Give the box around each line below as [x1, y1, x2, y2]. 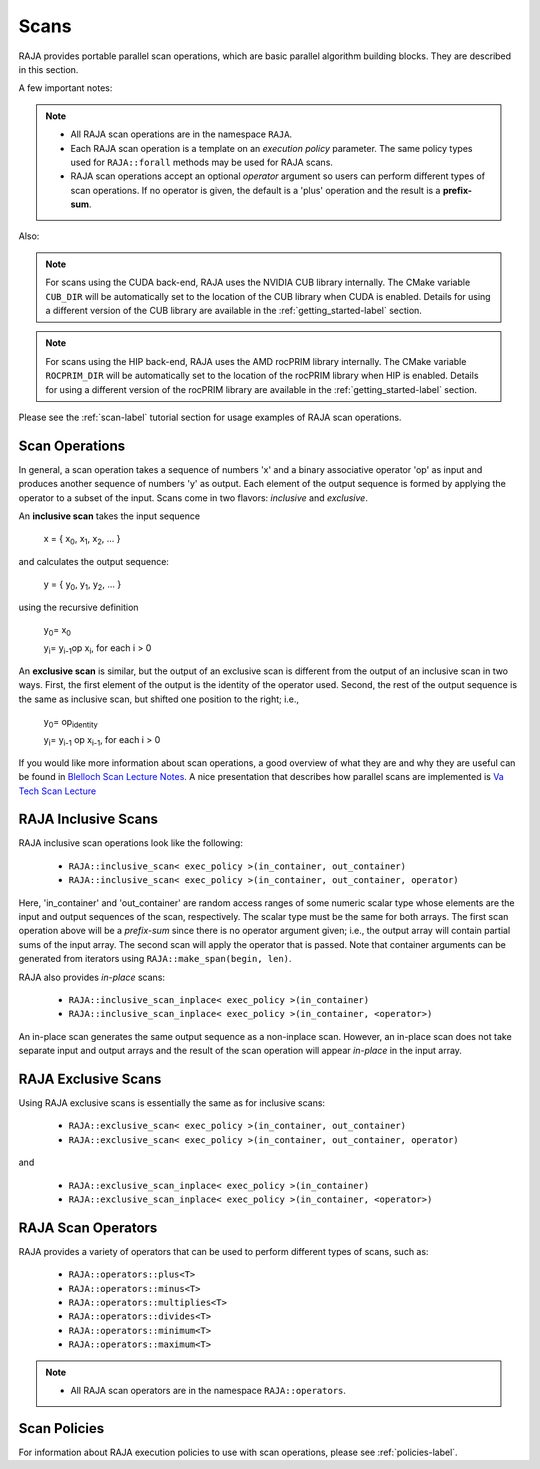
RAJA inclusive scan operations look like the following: [18, 837, 244, 849]
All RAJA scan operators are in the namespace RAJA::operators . [70, 1385, 347, 1396]
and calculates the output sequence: [18, 555, 170, 567]
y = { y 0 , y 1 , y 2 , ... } [43, 578, 122, 593]
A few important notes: [18, 82, 113, 94]
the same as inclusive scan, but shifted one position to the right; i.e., [18, 693, 300, 705]
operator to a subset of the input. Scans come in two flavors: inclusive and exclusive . [18, 491, 369, 504]
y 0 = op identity [43, 715, 99, 730]
